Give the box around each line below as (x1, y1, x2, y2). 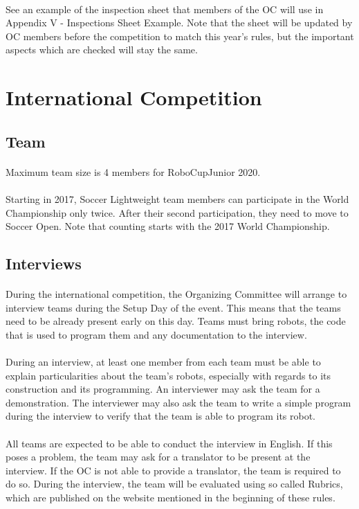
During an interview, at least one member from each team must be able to (6, 355, 321, 369)
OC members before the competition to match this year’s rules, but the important (6, 28, 354, 43)
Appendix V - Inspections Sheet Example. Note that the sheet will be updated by (6, 15, 353, 30)
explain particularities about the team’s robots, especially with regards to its (6, 368, 331, 382)
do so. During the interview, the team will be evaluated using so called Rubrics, (6, 476, 343, 491)
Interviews (6, 253, 82, 274)
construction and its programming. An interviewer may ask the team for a (6, 382, 320, 396)
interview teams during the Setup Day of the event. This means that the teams (6, 300, 341, 314)
